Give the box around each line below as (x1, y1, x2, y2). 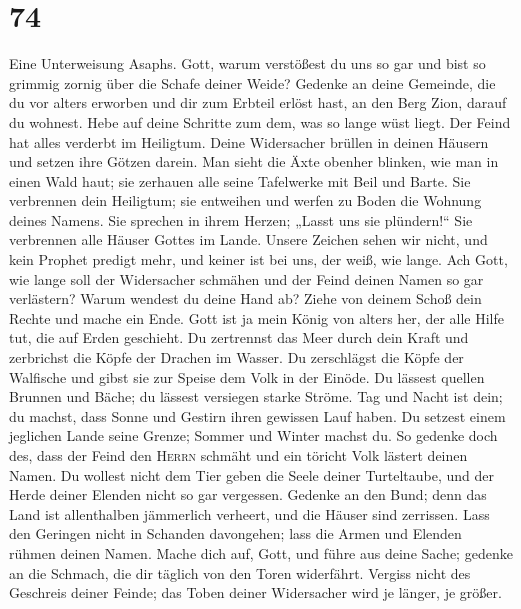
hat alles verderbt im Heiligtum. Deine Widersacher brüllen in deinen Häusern (9, 131, 489, 152)
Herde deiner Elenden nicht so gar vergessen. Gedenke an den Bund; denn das (9, 484, 487, 505)
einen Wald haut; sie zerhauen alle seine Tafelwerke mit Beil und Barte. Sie (9, 170, 471, 191)
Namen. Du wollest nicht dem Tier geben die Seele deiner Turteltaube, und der (9, 464, 494, 485)
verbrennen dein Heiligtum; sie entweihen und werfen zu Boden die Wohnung (9, 190, 482, 211)
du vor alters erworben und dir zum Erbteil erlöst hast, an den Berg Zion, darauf (9, 92, 507, 113)
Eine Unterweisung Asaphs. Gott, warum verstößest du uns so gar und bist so (9, 53, 486, 74)
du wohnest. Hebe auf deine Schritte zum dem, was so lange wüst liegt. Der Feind (9, 111, 511, 132)
